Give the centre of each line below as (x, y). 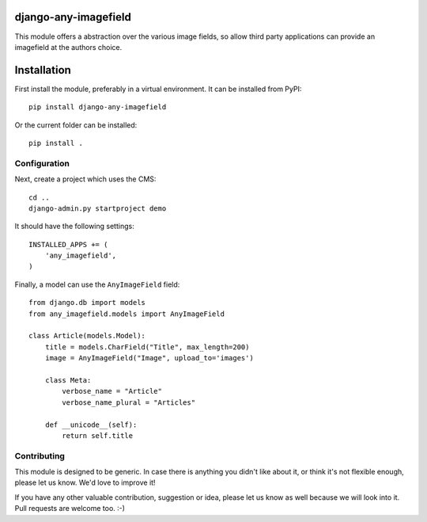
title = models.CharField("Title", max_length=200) (147, 347)
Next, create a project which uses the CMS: (85, 179)
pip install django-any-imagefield (98, 107)
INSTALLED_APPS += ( (68, 244)
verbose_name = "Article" (112, 391)
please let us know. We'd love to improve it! (85, 482)
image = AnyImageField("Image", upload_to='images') (149, 358)
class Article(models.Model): (87, 336)
